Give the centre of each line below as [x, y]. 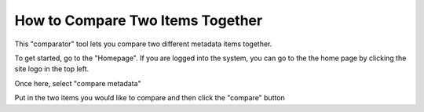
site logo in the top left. [52, 69]
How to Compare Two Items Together [139, 20]
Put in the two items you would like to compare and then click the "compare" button [150, 98]
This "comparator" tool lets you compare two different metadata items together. [143, 44]
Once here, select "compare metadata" [78, 83]
